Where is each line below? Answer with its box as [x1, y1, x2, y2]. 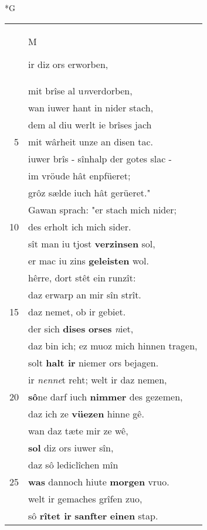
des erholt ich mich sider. [28, 219, 131, 233]
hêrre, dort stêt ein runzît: [28, 270, 136, 284]
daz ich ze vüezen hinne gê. [28, 406, 144, 420]
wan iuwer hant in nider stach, [28, 100, 154, 114]
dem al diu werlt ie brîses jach [28, 117, 152, 131]
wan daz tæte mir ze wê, [28, 423, 128, 437]
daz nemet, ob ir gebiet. [28, 304, 126, 318]
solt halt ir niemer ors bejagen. [28, 355, 159, 369]
